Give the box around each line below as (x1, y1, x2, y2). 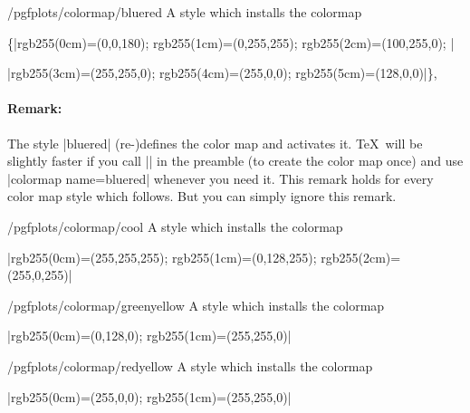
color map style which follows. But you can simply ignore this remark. (7, 187, 397, 206)
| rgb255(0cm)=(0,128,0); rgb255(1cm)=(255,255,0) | (7, 326, 292, 345)
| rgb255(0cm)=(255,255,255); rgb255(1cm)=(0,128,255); (7, 247, 317, 266)
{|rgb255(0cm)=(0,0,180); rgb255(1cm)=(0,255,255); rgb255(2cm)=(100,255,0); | (7, 33, 455, 52)
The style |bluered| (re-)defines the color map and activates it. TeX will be (7, 133, 423, 152)
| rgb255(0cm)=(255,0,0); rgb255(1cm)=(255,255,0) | (7, 387, 292, 406)
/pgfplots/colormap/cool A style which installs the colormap (7, 216, 343, 235)
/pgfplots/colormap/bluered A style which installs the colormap (7, 3, 362, 21)
